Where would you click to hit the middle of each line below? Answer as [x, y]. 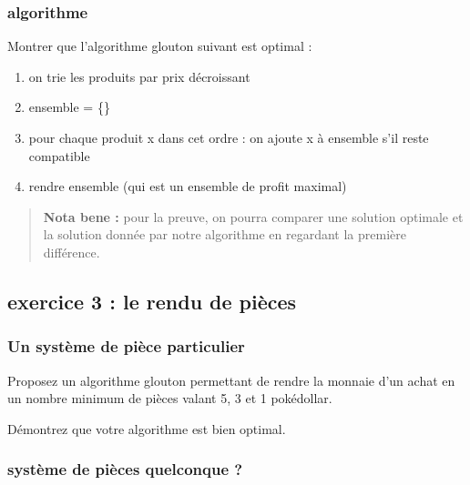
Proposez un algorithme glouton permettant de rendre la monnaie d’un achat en [231, 380]
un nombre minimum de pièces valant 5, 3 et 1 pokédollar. [170, 398]
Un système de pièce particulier [126, 346]
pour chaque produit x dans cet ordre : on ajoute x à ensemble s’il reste [229, 137]
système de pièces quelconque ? [125, 469]
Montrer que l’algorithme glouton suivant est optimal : [160, 46]
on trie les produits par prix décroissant [139, 76]
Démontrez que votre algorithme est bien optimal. [147, 428]
